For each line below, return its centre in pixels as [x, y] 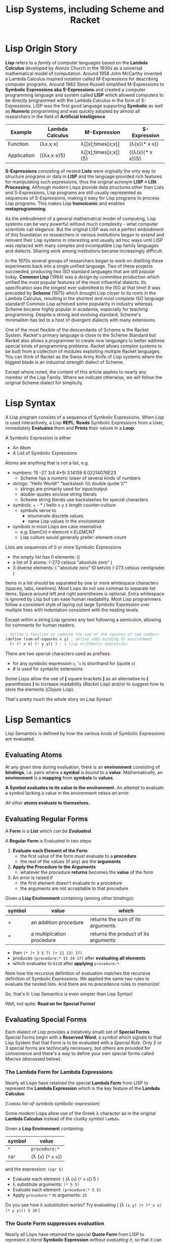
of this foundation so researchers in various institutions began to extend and [85, 235]
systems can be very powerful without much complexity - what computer [82, 224]
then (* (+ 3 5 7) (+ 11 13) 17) [47, 953]
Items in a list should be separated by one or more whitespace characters [82, 583]
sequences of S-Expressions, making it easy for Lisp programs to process [82, 198]
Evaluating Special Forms [46, 1020]
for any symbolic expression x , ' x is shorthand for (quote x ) [74, 663]
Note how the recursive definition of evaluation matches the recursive [78, 973]
